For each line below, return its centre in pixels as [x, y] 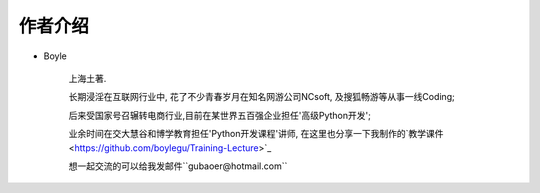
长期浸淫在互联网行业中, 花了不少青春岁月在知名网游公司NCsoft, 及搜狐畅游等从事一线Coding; [261, 97]
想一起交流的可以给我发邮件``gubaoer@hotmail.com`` [178, 166]
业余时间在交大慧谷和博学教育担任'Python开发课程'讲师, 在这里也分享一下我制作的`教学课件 [256, 134]
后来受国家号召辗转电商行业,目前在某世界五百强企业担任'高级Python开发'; [220, 115]
